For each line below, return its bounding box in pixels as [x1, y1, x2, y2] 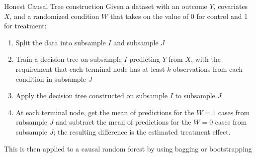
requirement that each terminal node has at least [15, 63, 165, 74]
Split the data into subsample [15, 37, 106, 47]
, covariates [213, 1, 248, 11]
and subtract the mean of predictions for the [56, 117, 191, 127]
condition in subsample [15, 73, 86, 84]
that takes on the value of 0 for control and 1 [110, 10, 248, 21]
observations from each [173, 63, 243, 74]
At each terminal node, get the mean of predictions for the [15, 107, 194, 117]
